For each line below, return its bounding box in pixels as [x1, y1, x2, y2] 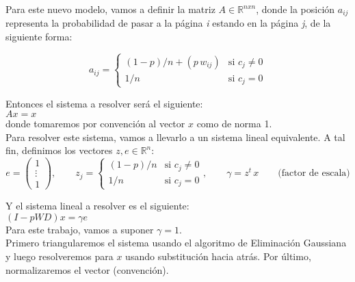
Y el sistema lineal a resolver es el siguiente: [5, 198, 189, 213]
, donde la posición [256, 2, 335, 16]
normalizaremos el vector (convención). [5, 262, 169, 277]
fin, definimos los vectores [5, 143, 113, 157]
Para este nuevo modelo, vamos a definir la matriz [5, 2, 215, 16]
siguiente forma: [5, 29, 73, 44]
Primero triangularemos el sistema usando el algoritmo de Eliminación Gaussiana [5, 235, 347, 250]
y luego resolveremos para [5, 248, 114, 263]
